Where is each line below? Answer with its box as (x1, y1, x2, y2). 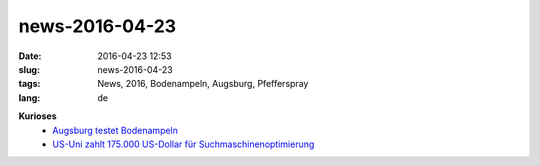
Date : (18, 50, 42, 62)
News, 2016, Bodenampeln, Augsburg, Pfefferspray (97, 78, 309, 90)
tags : (18, 78, 41, 90)
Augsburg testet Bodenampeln (52, 124, 179, 136)
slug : (18, 63, 40, 75)
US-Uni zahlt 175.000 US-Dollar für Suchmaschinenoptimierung (52, 138, 315, 150)
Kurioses (18, 110, 57, 122)
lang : (18, 91, 41, 104)
